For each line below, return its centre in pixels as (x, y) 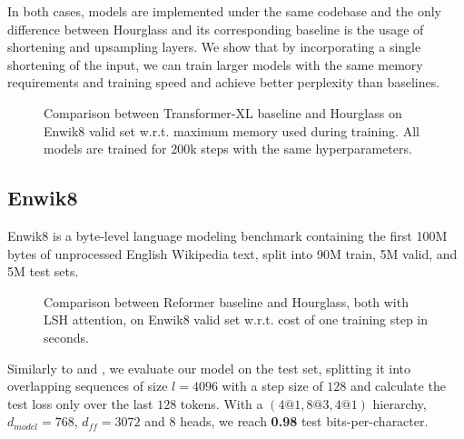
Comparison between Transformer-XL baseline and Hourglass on (223, 112)
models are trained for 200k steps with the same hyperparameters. (228, 149)
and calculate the (398, 386)
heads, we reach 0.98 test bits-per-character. (304, 421)
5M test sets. (43, 271)
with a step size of (272, 386)
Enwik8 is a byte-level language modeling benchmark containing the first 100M (227, 235)
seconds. (66, 337)
